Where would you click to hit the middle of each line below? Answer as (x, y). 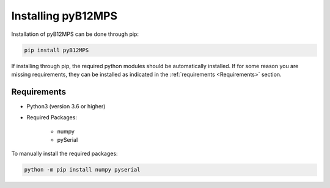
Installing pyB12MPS (64, 16)
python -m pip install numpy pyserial (82, 170)
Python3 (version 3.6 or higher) (66, 106)
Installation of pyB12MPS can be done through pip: (75, 34)
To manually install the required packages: (65, 154)
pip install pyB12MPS (57, 50)
